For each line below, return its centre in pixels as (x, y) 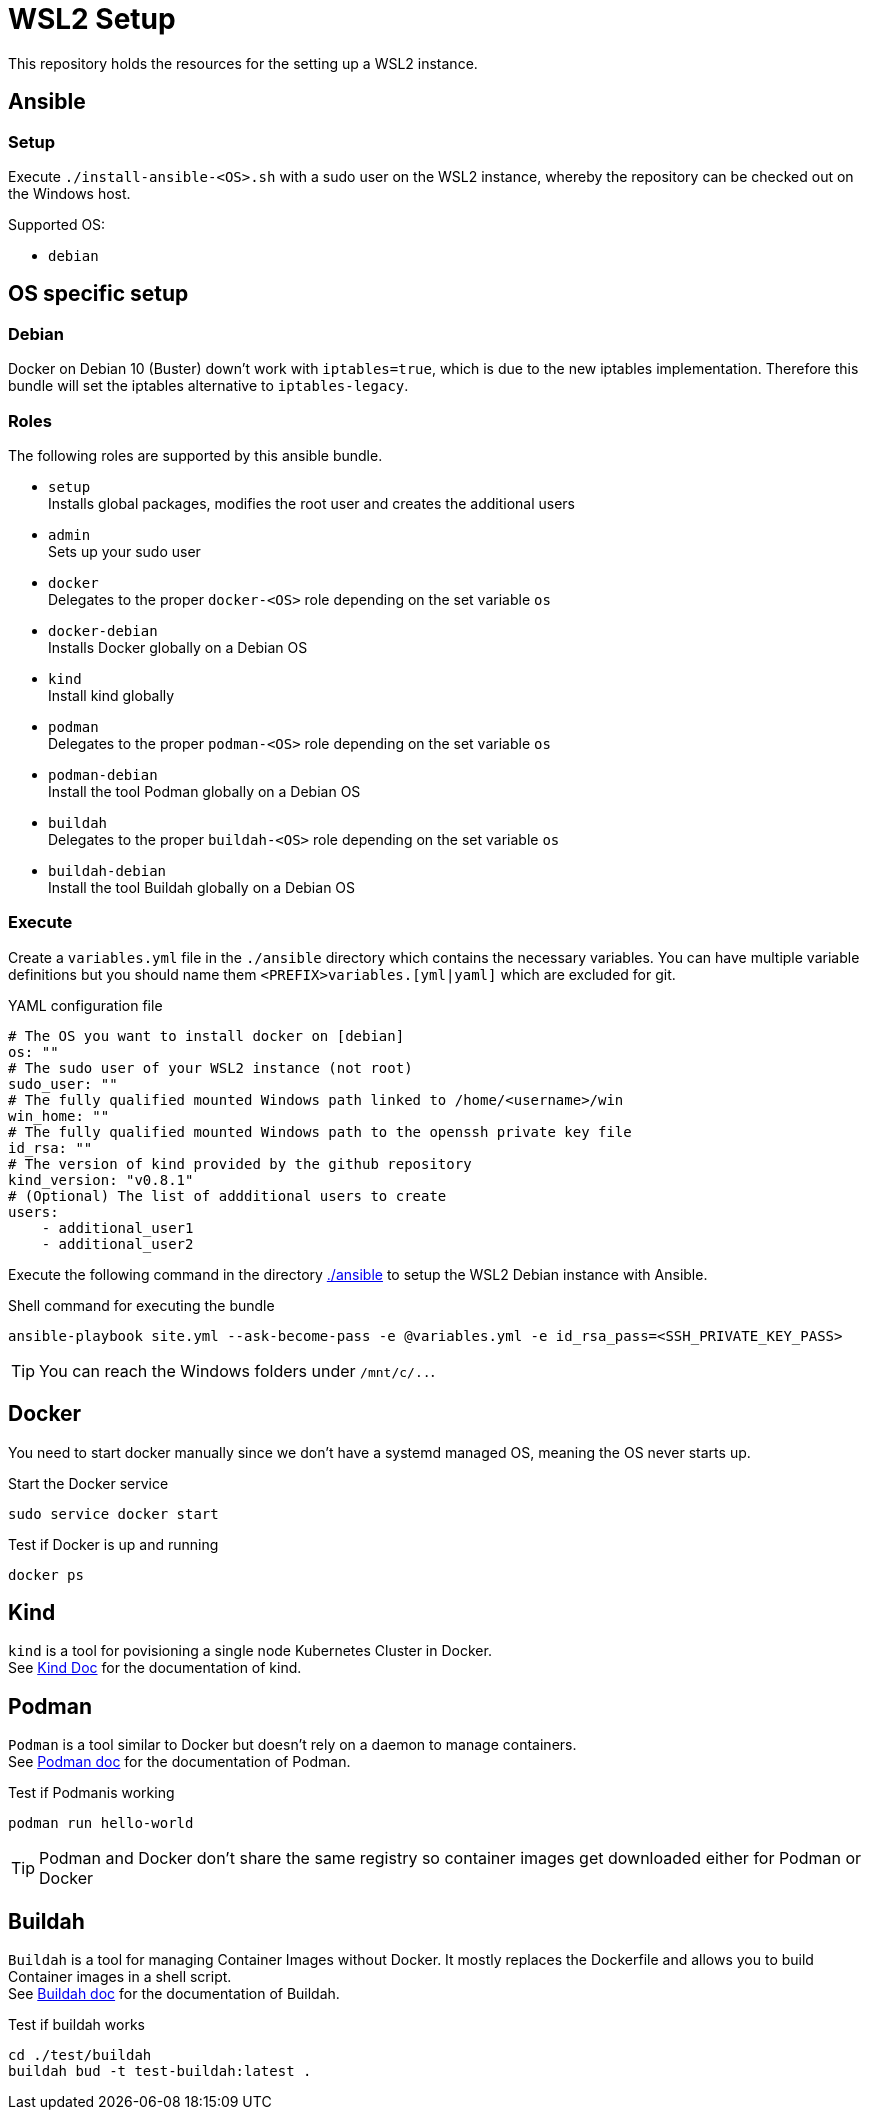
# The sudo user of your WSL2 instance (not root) (210, 1067)
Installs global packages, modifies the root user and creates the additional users (311, 503)
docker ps (46, 1574)
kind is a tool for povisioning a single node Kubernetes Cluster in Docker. (250, 1651)
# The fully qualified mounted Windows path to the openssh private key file (320, 1131)
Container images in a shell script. (120, 1977)
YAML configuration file (85, 1005)
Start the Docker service (88, 1483)
